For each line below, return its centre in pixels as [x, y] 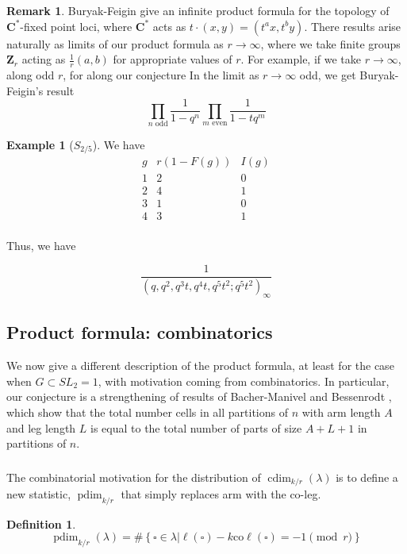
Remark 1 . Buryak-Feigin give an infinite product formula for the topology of [198, 10]
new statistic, [39, 494]
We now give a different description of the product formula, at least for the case [200, 365]
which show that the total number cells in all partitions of [147, 412]
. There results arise [353, 26]
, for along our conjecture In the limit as [161, 75]
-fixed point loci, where [76, 26]
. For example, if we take [301, 59]
